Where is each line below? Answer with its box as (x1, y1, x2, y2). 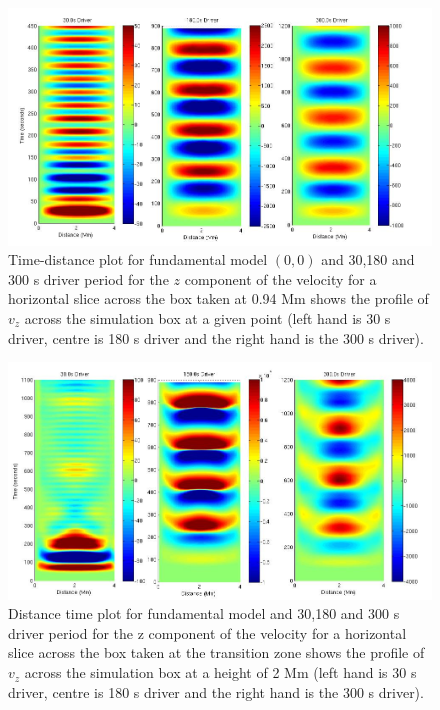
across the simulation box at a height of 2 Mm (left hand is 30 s (24, 662, 417, 683)
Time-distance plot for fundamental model (8, 249, 268, 270)
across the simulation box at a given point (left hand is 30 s (24, 307, 391, 328)
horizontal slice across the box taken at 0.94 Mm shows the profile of (8, 288, 429, 309)
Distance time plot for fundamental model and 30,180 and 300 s (8, 603, 400, 624)
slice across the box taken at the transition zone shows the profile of (8, 642, 425, 663)
